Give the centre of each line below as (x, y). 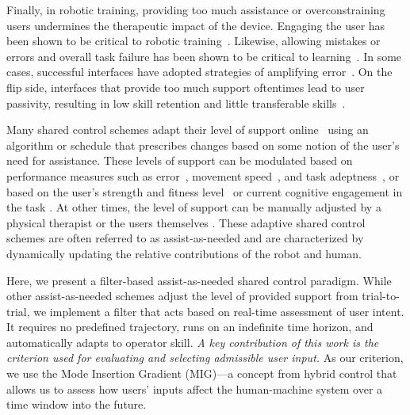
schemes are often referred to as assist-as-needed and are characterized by (185, 238)
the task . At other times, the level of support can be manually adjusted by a (194, 207)
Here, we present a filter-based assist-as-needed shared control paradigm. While (199, 280)
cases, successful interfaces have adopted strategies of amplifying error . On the (199, 72)
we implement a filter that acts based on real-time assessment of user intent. (219, 311)
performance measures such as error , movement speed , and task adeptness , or (203, 175)
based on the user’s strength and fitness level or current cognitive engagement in (205, 191)
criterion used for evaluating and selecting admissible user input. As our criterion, (205, 358)
